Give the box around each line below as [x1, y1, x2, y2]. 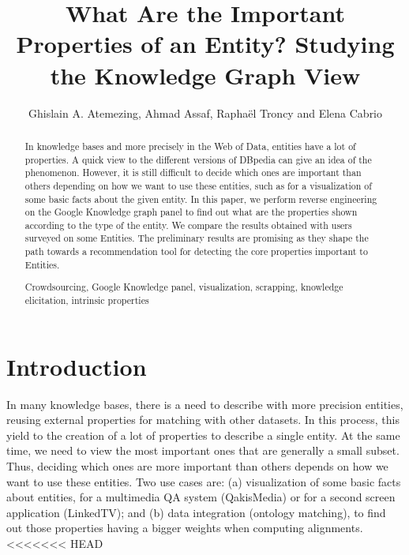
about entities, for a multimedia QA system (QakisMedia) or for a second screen [6, 489, 396, 505]
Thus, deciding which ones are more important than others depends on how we [6, 457, 388, 474]
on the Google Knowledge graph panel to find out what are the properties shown [24, 205, 358, 219]
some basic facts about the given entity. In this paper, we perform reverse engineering [24, 192, 377, 205]
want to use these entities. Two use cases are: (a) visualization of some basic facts [6, 473, 401, 489]
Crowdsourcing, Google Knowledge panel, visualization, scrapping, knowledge [24, 280, 343, 294]
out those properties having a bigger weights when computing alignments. [6, 519, 363, 536]
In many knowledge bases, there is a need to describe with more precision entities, [6, 396, 403, 412]
